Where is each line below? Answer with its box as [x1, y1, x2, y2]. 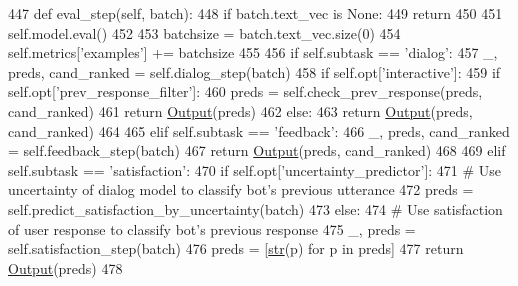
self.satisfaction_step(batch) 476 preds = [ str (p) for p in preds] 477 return [8, 238, 464, 259]
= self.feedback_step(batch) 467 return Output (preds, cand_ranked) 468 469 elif [8, 140, 506, 161]
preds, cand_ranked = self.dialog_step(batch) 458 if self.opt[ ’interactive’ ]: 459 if [8, 61, 501, 82]
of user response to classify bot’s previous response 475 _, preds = [8, 218, 416, 239]
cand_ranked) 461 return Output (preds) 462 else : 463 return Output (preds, [8, 100, 473, 121]
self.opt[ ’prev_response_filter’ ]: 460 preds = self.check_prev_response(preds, [8, 81, 483, 102]
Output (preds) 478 [8, 257, 123, 278]
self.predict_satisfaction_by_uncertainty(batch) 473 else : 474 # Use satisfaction [8, 198, 503, 219]
